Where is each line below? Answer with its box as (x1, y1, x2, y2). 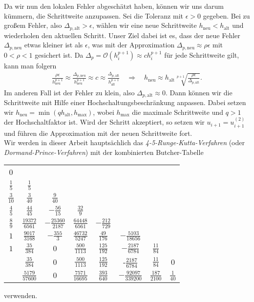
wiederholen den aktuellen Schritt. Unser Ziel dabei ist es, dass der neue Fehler (4, 30, 240, 40)
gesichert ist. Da (35, 49, 84, 60)
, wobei (93, 107, 114, 117)
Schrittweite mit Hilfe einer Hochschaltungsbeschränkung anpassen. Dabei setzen (4, 97, 246, 108)
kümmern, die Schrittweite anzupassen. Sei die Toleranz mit (4, 10, 183, 21)
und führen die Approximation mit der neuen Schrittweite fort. (4, 128, 192, 138)
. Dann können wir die (165, 87, 233, 97)
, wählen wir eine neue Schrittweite (92, 20, 197, 30)
